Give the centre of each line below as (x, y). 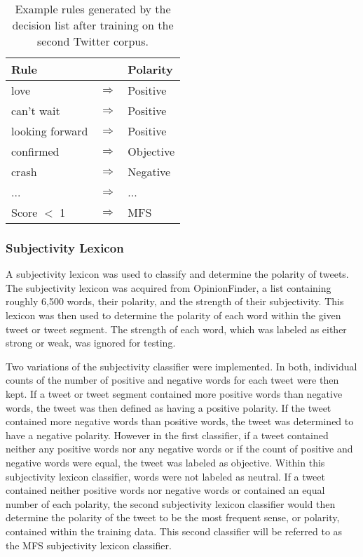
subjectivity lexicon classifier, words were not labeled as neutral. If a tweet (165, 476)
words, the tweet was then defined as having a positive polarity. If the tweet (169, 407)
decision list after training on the (93, 25)
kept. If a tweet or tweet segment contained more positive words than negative (174, 393)
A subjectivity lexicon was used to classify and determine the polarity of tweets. (177, 274)
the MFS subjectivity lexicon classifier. (89, 545)
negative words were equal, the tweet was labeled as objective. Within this (165, 462)
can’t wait (36, 110)
